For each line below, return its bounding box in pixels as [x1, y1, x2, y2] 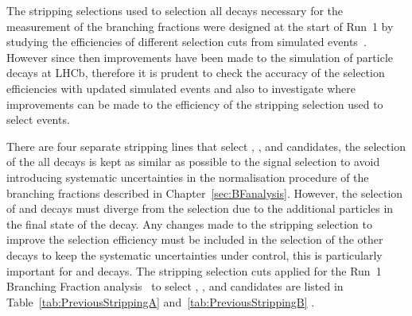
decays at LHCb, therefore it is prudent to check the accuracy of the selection [6, 64, 385, 81]
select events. [6, 111, 70, 128]
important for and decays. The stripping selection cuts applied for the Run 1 [6, 262, 382, 279]
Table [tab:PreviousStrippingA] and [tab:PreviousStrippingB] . [6, 293, 315, 310]
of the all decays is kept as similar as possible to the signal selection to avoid [6, 153, 380, 170]
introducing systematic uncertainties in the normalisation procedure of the [6, 168, 369, 185]
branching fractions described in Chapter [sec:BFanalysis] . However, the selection [6, 184, 403, 201]
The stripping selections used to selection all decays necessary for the [6, 2, 344, 18]
